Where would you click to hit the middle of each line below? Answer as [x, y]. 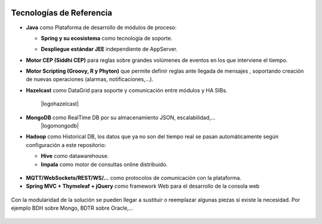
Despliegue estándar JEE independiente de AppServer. [109, 49]
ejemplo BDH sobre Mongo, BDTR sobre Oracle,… [72, 208]
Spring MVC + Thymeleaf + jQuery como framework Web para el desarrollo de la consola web [143, 186]
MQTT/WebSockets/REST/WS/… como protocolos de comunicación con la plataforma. [134, 178]
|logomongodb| [60, 126]
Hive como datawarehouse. [75, 156]
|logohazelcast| [60, 104]
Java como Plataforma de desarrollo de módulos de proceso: [101, 27]
